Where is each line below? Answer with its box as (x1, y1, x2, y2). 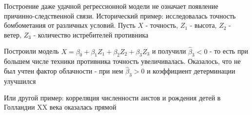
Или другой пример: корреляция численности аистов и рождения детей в (4, 92, 221, 102)
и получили (152, 46, 186, 56)
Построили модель (4, 46, 59, 56)
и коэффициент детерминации (147, 66, 235, 76)
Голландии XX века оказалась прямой (4, 102, 116, 112)
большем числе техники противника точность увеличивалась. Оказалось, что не (4, 56, 241, 66)
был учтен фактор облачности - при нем (4, 66, 123, 76)
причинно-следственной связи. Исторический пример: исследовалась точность (4, 10, 236, 20)
